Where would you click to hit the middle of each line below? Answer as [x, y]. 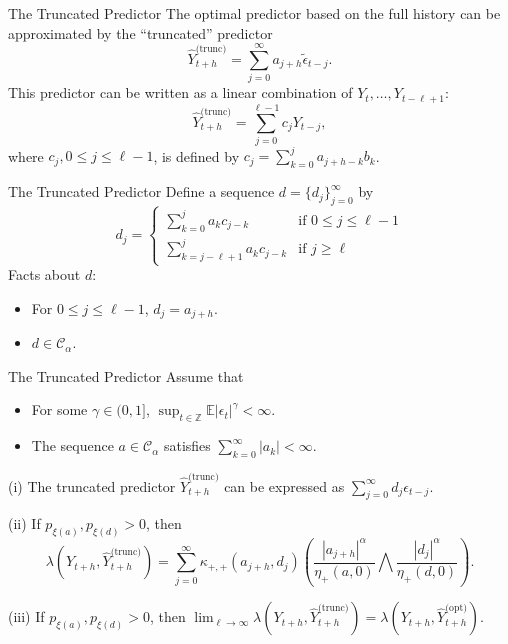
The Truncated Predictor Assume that [126, 375]
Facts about [44, 274]
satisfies [187, 445]
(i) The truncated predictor [92, 485]
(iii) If [26, 616]
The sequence [72, 445]
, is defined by [196, 155]
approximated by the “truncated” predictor [140, 32]
